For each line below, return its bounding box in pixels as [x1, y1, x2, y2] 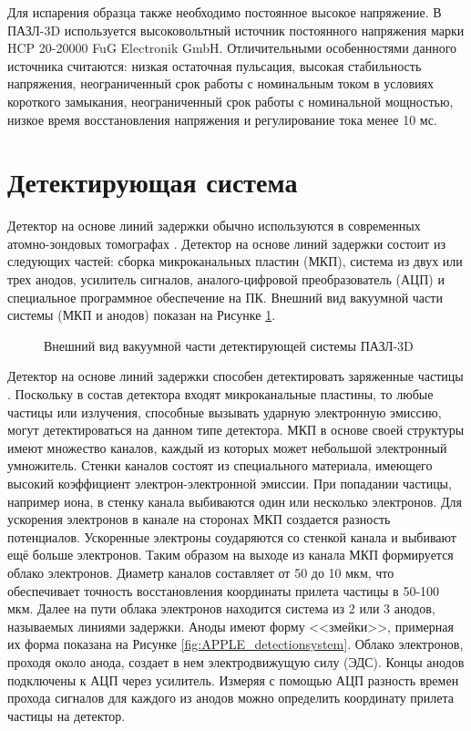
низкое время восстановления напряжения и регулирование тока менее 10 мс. [7, 109, 437, 129]
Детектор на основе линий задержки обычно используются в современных [7, 216, 421, 235]
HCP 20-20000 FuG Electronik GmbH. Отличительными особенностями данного [7, 38, 457, 57]
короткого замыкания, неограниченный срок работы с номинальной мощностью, [7, 91, 454, 110]
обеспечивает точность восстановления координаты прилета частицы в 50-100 [7, 581, 440, 600]
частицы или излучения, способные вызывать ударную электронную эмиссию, [7, 402, 442, 421]
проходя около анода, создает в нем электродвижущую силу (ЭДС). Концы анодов [7, 652, 465, 671]
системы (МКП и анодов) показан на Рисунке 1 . [7, 305, 276, 324]
